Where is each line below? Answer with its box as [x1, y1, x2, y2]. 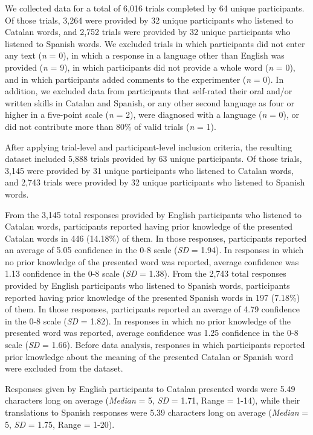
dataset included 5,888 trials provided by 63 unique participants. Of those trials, [5, 152, 302, 165]
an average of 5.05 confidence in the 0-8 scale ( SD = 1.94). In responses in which [5, 243, 304, 256]
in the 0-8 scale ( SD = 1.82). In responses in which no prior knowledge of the [5, 314, 291, 327]
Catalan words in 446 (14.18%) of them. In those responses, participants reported [5, 231, 307, 244]
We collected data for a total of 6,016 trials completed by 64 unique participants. [5, 2, 305, 14]
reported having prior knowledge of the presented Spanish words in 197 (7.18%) [5, 291, 300, 303]
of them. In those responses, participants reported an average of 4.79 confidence [5, 303, 300, 315]
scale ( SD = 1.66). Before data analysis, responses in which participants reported [5, 338, 305, 351]
